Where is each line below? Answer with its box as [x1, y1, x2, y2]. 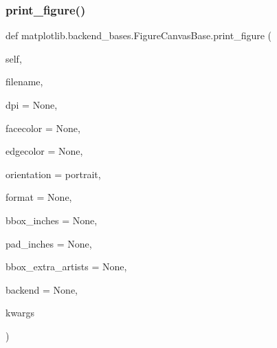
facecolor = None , [5, 120, 80, 135]
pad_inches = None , [5, 236, 92, 250]
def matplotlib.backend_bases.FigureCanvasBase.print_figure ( [5, 28, 272, 43]
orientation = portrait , [5, 166, 101, 181]
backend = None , [5, 282, 78, 296]
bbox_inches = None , [5, 213, 98, 227]
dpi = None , [5, 98, 58, 111]
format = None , [5, 190, 72, 204]
